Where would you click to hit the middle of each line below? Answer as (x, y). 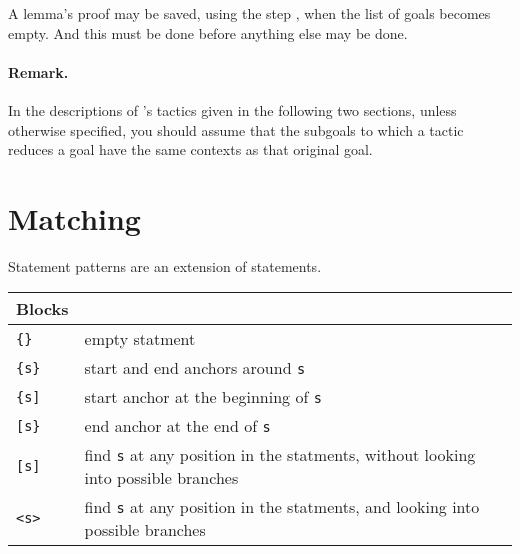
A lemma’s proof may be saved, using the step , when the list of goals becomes (249, 13)
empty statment (140, 339)
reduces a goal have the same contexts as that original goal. (190, 149)
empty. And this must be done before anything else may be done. (208, 32)
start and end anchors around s (195, 368)
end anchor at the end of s (177, 426)
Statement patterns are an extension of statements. (165, 265)
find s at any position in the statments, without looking (280, 455)
